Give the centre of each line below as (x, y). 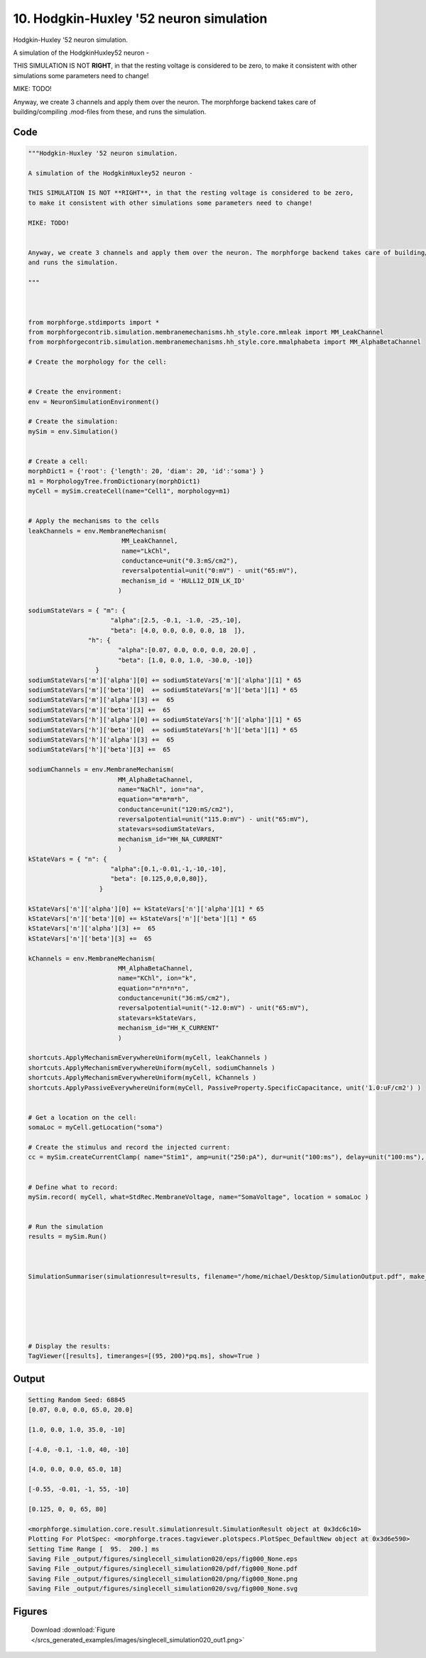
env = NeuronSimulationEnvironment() (94, 402)
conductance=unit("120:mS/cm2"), (176, 809)
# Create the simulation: (73, 422)
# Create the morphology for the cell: (97, 362)
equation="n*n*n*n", (153, 988)
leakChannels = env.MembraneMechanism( (97, 531)
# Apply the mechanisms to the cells (94, 521)
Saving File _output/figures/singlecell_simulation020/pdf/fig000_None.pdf (163, 1569)
